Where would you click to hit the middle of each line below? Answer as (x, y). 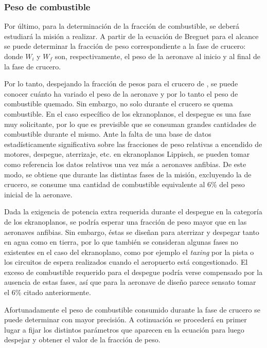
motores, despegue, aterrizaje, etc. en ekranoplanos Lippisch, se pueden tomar (127, 154)
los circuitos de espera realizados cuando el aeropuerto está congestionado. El (126, 262)
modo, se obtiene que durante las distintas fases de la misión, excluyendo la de (128, 174)
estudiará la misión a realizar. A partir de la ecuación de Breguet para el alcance (131, 36)
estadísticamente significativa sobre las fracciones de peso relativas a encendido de (133, 144)
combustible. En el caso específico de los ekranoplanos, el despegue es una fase (128, 113)
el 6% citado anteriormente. (48, 292)
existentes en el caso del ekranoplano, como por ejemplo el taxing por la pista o (129, 252)
